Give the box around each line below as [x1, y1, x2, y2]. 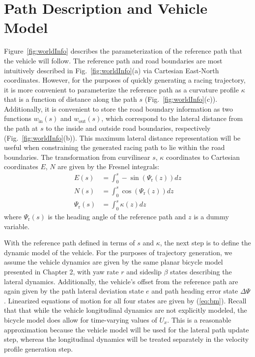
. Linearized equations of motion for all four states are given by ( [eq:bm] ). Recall [4, 295, 247, 305]
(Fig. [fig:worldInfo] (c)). [144, 94, 218, 104]
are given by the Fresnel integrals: [57, 161, 160, 172]
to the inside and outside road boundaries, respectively [46, 123, 211, 133]
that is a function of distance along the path [4, 94, 137, 104]
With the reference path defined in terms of [4, 238, 135, 248]
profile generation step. [4, 343, 73, 354]
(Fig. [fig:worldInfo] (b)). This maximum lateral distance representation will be [4, 132, 241, 143]
